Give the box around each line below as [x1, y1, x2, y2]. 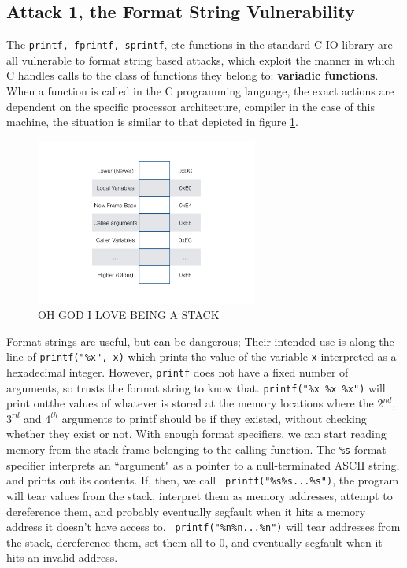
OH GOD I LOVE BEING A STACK [38, 306, 220, 323]
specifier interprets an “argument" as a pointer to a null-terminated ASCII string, [6, 456, 400, 473]
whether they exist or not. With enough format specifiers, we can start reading [6, 425, 387, 442]
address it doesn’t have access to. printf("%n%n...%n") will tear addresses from [6, 518, 401, 535]
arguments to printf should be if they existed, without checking [61, 410, 367, 426]
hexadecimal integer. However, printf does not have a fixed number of [6, 363, 349, 380]
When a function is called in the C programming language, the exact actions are [6, 83, 394, 99]
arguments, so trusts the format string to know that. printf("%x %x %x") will [6, 379, 386, 395]
